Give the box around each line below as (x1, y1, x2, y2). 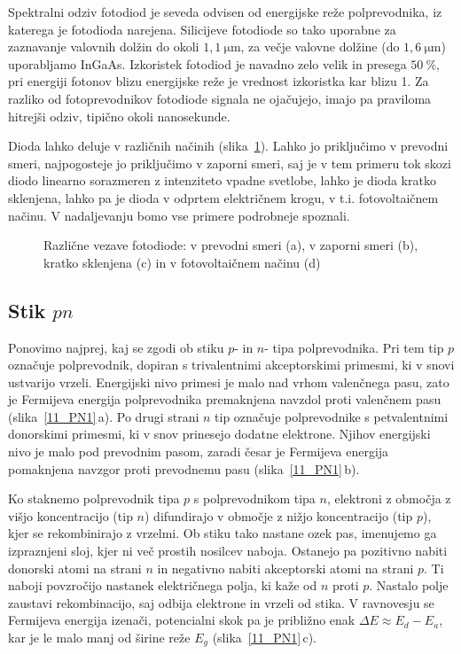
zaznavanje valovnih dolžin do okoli (8, 37, 199, 56)
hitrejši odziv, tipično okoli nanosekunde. (8, 106, 230, 125)
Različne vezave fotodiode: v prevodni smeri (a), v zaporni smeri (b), (43, 236, 418, 254)
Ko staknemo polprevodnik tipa (8, 489, 180, 508)
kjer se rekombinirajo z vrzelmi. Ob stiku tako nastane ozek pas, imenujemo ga (8, 524, 437, 542)
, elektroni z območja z (326, 489, 451, 508)
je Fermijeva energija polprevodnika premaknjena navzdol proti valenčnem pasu (8, 390, 441, 409)
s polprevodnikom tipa (193, 489, 316, 508)
